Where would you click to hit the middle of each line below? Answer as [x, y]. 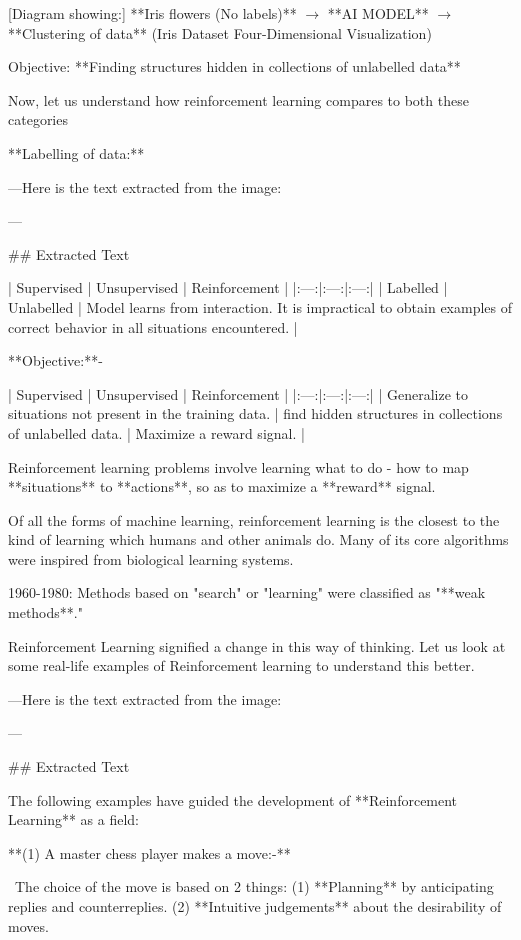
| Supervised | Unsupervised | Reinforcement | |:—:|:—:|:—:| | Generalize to [238, 393]
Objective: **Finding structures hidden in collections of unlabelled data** [234, 66]
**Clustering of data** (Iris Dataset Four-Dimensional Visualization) [220, 32]
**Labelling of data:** [76, 152]
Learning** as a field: [73, 819]
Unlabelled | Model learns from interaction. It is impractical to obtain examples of [260, 306]
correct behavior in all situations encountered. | [153, 326]
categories [38, 119]
